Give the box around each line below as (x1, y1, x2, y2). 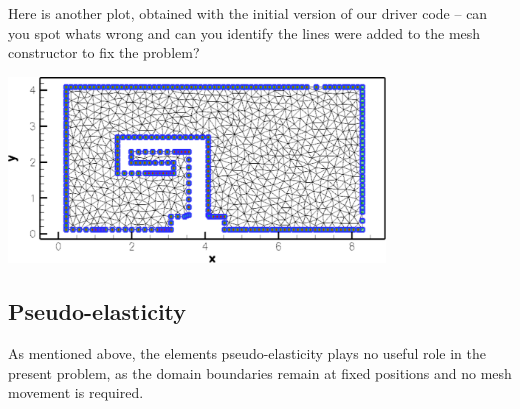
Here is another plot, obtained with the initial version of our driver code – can (8, 3, 488, 23)
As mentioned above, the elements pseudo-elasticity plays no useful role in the (8, 342, 487, 363)
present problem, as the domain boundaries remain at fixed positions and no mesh (8, 362, 512, 383)
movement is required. (8, 382, 144, 403)
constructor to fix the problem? (8, 42, 200, 63)
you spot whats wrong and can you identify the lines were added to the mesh (8, 22, 481, 43)
